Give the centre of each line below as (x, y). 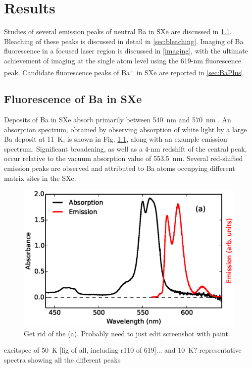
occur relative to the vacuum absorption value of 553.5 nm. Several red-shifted (124, 158)
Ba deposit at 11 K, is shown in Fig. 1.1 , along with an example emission (116, 139)
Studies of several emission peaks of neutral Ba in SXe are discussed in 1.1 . (118, 31)
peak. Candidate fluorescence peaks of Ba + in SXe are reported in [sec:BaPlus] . (125, 71)
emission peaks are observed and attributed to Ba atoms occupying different (120, 168)
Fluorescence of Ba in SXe (73, 99)
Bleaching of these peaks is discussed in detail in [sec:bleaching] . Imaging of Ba (124, 41)
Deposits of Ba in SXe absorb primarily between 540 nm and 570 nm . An (118, 119)
